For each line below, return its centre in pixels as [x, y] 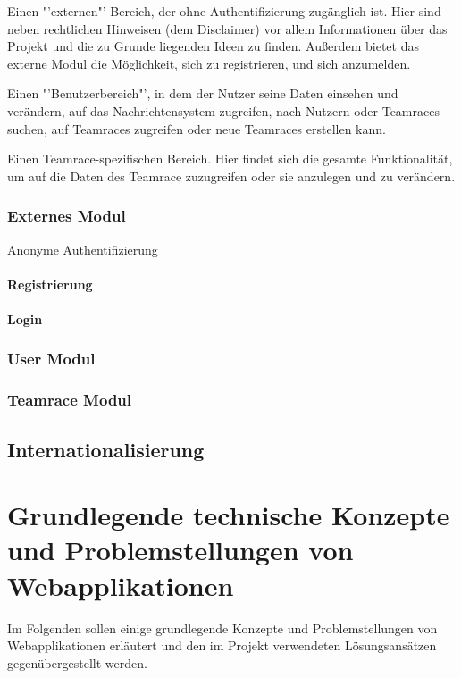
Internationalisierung [106, 449]
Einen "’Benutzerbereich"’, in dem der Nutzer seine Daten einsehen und [203, 93]
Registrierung [50, 284]
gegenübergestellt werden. [77, 662]
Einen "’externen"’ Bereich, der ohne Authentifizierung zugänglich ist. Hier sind [224, 11]
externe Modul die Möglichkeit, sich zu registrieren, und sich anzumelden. [209, 63]
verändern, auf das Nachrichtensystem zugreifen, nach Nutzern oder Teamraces [223, 110]
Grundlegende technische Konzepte [229, 515]
